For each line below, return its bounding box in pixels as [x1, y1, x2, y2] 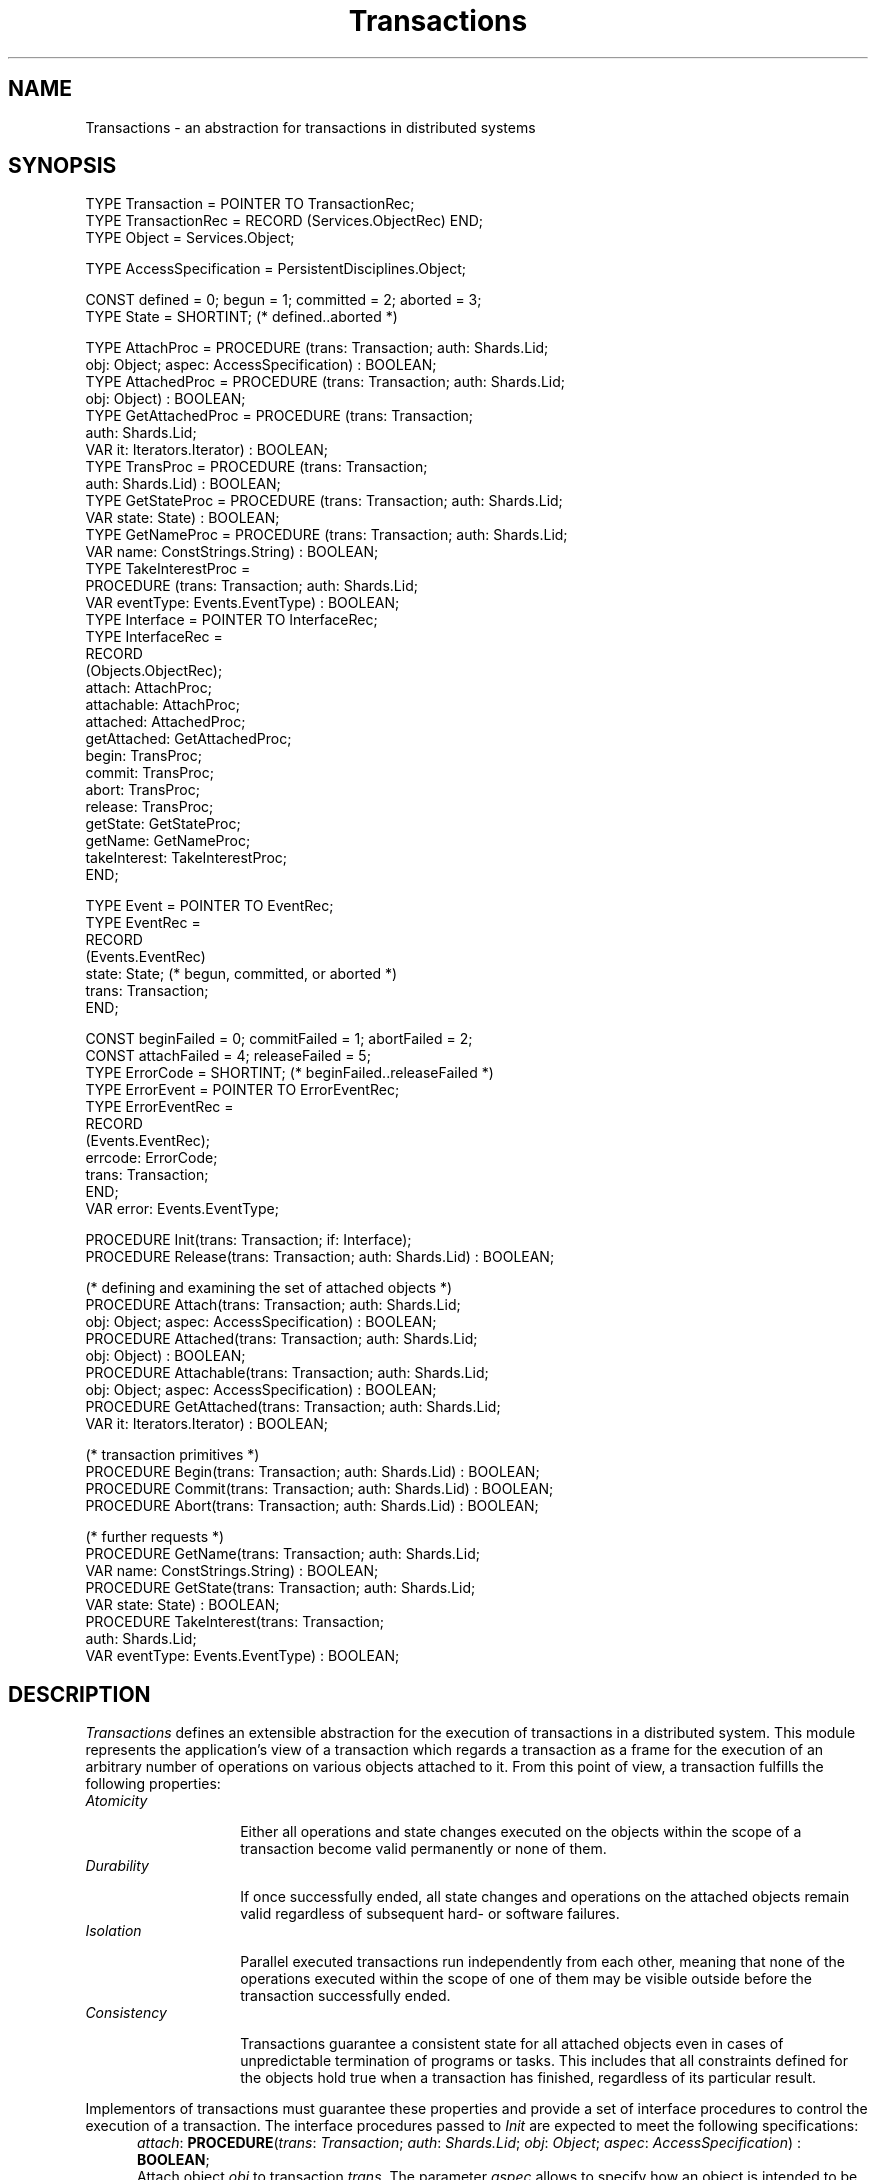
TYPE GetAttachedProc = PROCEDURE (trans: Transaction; [85, 407, 474, 425]
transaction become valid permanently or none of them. [240, 1840, 607, 1858]
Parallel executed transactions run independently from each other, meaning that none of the [240, 1953, 845, 1971]
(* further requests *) [85, 1528, 225, 1546]
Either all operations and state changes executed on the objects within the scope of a [240, 1823, 802, 1841]
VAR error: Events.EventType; [85, 1200, 279, 1218]
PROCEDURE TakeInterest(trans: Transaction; [85, 1613, 384, 1631]
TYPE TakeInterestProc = [85, 560, 251, 578]
